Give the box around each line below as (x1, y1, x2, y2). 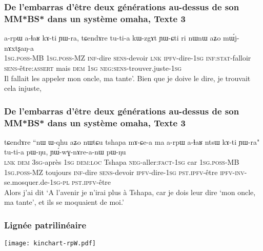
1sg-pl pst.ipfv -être (50, 177, 111, 187)
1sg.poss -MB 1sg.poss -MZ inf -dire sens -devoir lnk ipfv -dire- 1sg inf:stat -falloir (4, 52, 251, 63)
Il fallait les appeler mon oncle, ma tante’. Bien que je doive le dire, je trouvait (4, 72, 251, 83)
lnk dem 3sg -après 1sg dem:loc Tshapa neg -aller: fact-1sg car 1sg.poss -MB (4, 157, 239, 167)
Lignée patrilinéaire (4, 218, 87, 231)
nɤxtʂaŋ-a (4, 42, 34, 53)
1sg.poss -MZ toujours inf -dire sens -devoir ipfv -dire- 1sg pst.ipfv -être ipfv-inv (4, 166, 245, 177)
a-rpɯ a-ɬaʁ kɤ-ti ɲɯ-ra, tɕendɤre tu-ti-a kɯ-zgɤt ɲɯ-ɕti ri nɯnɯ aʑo (4, 32, 221, 43)
